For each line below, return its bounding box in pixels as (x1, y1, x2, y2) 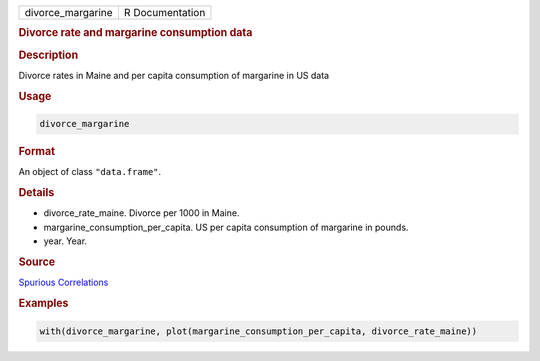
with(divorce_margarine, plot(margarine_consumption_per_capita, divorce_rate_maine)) (39, 325, 478, 337)
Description (18, 48, 79, 62)
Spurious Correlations (18, 276, 109, 289)
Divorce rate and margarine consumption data (18, 26, 253, 40)
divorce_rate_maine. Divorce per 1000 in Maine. (43, 207, 240, 219)
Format (18, 145, 55, 159)
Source (18, 255, 56, 269)
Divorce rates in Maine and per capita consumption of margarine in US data (18, 69, 330, 81)
